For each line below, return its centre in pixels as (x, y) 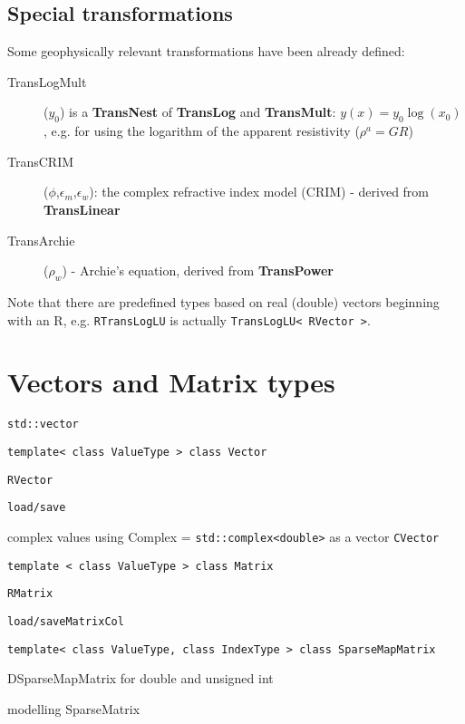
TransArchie (41, 240)
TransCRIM (41, 161)
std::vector (43, 425)
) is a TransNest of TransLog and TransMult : (198, 112)
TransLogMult (47, 81)
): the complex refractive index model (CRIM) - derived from (259, 192)
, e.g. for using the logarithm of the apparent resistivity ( (202, 131)
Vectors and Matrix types (171, 382)
